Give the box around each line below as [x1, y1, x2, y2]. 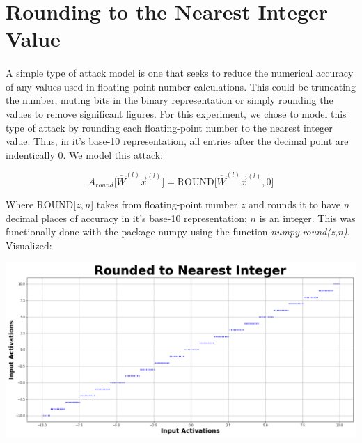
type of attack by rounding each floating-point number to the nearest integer [6, 120, 333, 134]
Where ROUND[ [6, 196, 77, 211]
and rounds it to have [249, 196, 341, 211]
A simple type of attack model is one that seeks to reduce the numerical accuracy [6, 65, 354, 80]
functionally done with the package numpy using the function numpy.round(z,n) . [6, 224, 350, 239]
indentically [6, 147, 55, 162]
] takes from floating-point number [90, 196, 238, 211]
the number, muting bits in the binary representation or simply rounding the [6, 93, 333, 107]
